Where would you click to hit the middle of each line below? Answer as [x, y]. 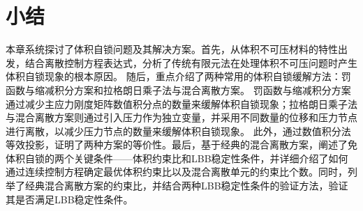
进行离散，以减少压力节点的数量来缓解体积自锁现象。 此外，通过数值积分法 [178, 131]
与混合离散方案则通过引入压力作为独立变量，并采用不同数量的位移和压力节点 [181, 117]
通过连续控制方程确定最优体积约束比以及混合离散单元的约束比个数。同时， [177, 172]
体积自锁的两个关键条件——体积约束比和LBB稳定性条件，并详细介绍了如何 [177, 158]
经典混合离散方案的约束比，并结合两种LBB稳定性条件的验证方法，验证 [186, 186]
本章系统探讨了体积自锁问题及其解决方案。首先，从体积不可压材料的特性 [172, 49]
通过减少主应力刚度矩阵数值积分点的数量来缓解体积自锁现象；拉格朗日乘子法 [181, 103]
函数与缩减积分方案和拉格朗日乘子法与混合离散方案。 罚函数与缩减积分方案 [178, 89]
